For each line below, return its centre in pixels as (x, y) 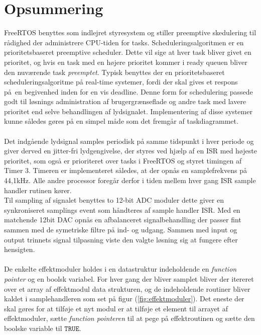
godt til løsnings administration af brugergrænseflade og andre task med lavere (125, 101)
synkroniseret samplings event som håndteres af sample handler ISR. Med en (122, 210)
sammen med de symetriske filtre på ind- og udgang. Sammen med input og (121, 229)
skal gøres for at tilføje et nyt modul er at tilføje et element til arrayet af (116, 308)
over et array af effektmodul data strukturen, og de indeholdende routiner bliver (127, 288)
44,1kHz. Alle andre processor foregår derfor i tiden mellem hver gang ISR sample (130, 180)
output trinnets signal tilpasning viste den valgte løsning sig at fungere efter (121, 239)
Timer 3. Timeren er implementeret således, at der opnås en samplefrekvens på (125, 170)
